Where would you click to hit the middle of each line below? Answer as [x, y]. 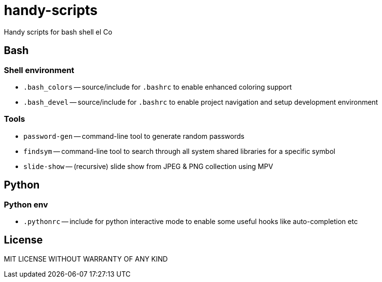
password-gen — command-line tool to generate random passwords [134, 136]
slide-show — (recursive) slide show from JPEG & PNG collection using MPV [148, 166]
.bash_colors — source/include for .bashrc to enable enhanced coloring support [158, 87]
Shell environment [39, 70]
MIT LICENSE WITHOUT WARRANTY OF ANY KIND [86, 259]
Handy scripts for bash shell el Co [58, 32]
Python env [26, 204]
